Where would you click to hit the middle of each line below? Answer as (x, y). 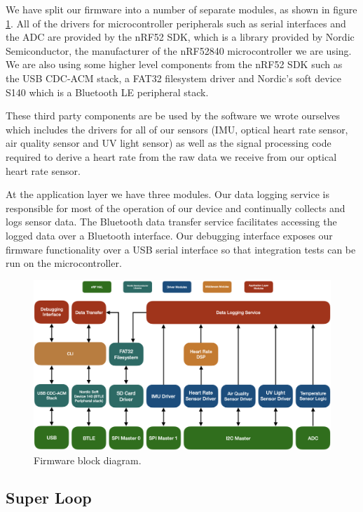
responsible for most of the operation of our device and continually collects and (176, 208)
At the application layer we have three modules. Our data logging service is (167, 194)
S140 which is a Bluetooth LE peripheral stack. (107, 92)
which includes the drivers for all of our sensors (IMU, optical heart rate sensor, (177, 129)
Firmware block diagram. (88, 460)
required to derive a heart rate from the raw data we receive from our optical (171, 156)
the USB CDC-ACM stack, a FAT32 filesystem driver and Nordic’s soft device (173, 78)
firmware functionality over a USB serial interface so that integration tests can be (181, 249)
